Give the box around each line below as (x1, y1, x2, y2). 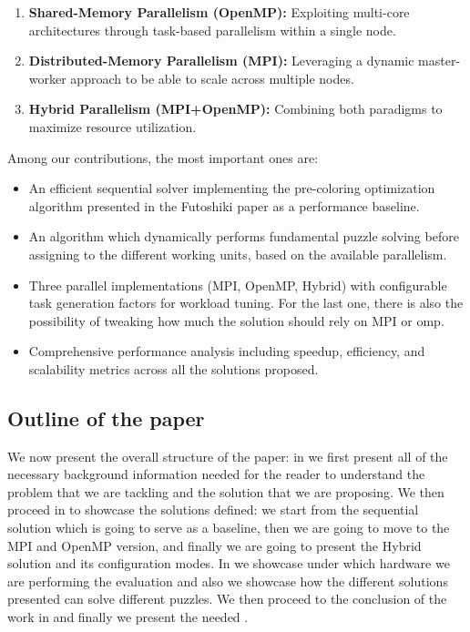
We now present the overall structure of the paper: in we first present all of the (7, 446, 448, 465)
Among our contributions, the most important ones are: (7, 148, 319, 167)
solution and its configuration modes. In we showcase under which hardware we (7, 554, 450, 573)
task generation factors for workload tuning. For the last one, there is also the (28, 293, 464, 312)
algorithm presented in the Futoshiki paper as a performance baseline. (28, 196, 420, 215)
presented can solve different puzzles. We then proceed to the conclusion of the (7, 589, 447, 608)
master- (418, 51, 461, 70)
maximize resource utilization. (28, 117, 197, 136)
